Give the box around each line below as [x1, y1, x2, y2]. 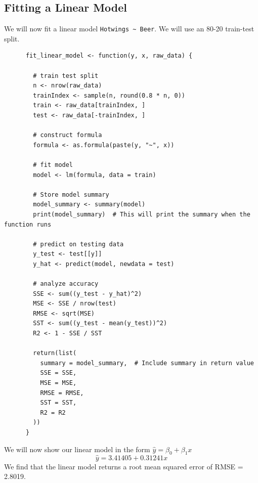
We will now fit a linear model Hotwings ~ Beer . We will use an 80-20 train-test [4, 23, 254, 34]
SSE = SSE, [40, 369, 77, 377]
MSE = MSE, [40, 379, 77, 387]
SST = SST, [40, 399, 77, 407]
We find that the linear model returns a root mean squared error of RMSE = [4, 461, 243, 471]
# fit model [33, 161, 73, 168]
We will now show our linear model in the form [4, 444, 150, 454]
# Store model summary [33, 191, 109, 198]
